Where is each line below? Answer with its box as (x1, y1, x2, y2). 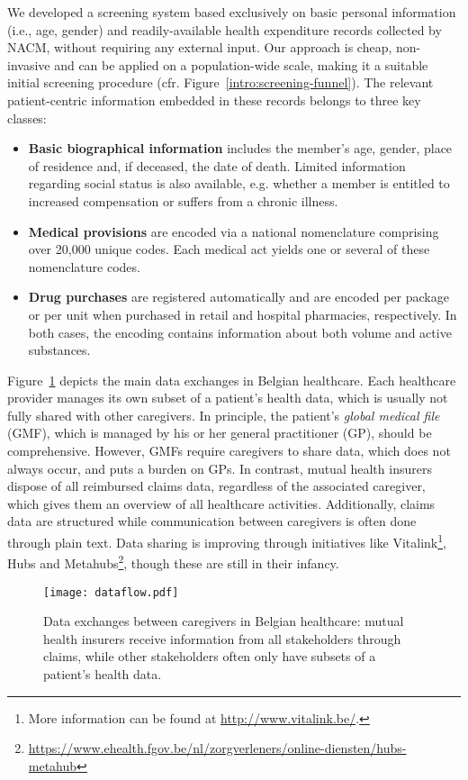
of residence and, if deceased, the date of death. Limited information (28, 156, 406, 175)
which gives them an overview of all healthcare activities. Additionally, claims (7, 494, 436, 512)
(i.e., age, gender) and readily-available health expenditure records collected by (7, 20, 442, 39)
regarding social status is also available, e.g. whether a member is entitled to (28, 174, 450, 193)
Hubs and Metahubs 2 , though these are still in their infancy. (7, 551, 339, 572)
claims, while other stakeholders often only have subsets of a (43, 647, 376, 666)
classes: (7, 108, 47, 127)
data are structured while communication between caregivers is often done (7, 512, 417, 531)
